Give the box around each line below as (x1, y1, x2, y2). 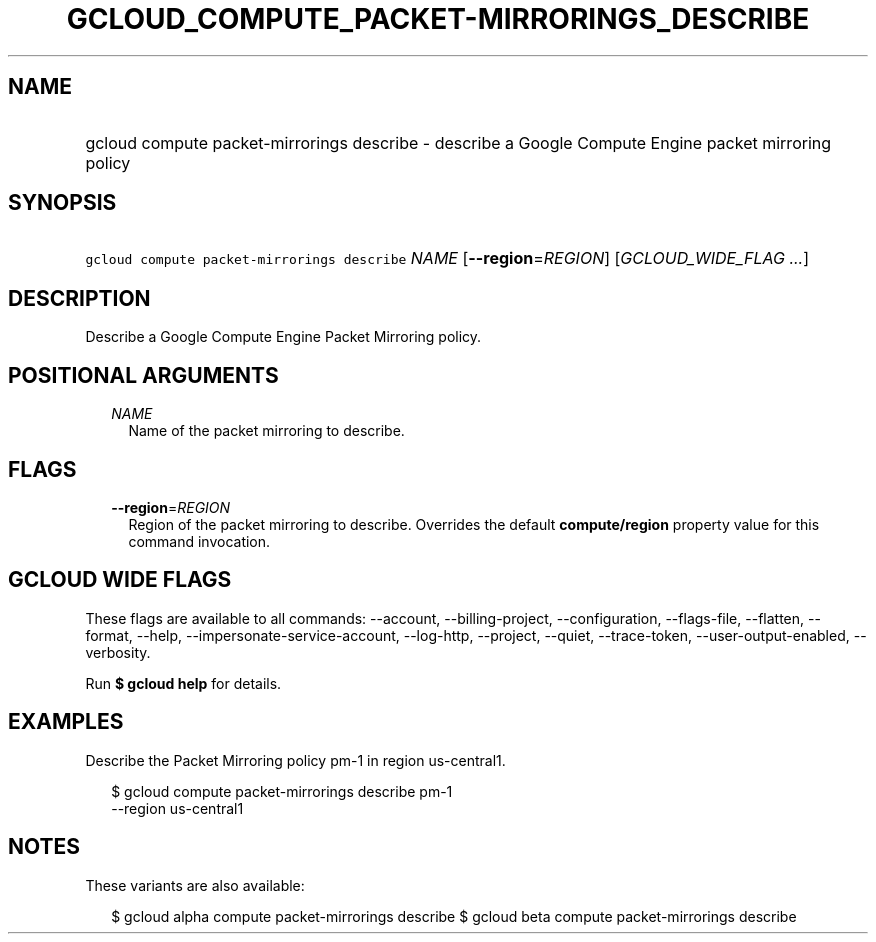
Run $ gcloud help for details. (85, 674, 282, 692)
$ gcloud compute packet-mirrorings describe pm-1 (111, 782, 453, 800)
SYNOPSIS (8, 190, 117, 216)
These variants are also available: (85, 876, 305, 894)
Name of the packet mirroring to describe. (128, 422, 405, 440)
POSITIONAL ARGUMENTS (8, 362, 279, 388)
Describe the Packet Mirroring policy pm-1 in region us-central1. (85, 751, 506, 769)
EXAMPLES (8, 709, 124, 735)
